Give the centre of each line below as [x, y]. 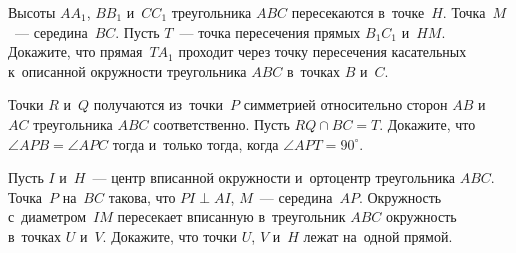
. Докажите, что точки [170, 235]
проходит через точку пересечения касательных [322, 51]
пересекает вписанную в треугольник [231, 216]
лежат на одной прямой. [378, 235]
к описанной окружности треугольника [127, 70]
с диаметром [47, 216]
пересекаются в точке [358, 12]
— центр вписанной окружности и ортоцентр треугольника [273, 177]
